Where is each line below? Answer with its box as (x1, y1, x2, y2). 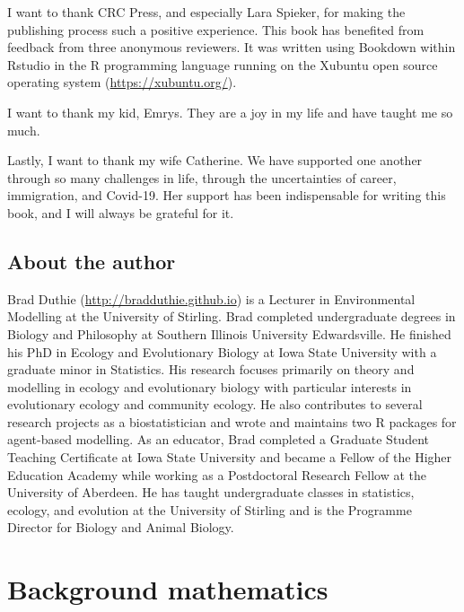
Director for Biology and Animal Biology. (7, 518, 234, 537)
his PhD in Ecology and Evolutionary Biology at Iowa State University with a (7, 342, 437, 361)
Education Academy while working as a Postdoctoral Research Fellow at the (7, 465, 426, 484)
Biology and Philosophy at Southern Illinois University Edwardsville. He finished (7, 324, 451, 343)
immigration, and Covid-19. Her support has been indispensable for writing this (7, 186, 446, 205)
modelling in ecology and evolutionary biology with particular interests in (7, 377, 412, 396)
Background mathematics (7, 571, 328, 608)
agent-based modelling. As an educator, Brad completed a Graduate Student (7, 430, 429, 449)
